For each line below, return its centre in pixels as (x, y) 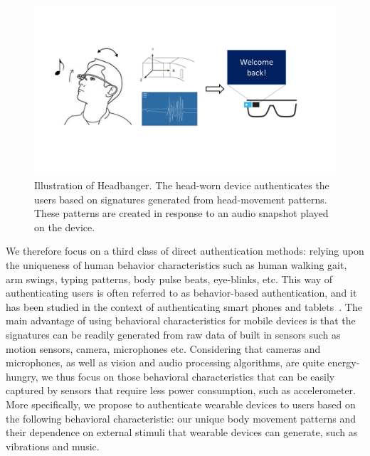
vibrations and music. (53, 446)
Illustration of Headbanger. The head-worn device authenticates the (182, 185)
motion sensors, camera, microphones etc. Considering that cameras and (163, 348)
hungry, (22, 376)
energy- (344, 362)
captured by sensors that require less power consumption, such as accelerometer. (181, 390)
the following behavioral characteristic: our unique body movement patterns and (181, 418)
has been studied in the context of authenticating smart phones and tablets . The (184, 306)
